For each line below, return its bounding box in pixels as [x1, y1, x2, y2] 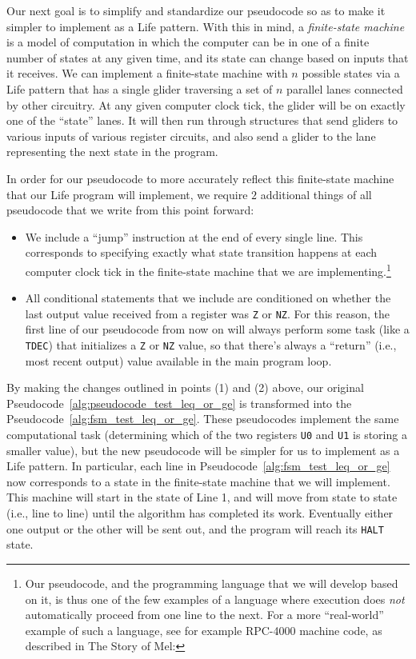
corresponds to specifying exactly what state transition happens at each [25, 244, 378, 261]
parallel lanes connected [286, 80, 403, 97]
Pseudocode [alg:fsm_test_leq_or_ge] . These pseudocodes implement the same [6, 410, 399, 427]
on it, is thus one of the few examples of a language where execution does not [25, 590, 405, 607]
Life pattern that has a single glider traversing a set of [6, 80, 273, 97]
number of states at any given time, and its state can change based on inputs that [6, 49, 409, 66]
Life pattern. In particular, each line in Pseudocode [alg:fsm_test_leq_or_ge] [6, 457, 390, 474]
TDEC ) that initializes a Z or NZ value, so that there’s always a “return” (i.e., [25, 337, 397, 353]
